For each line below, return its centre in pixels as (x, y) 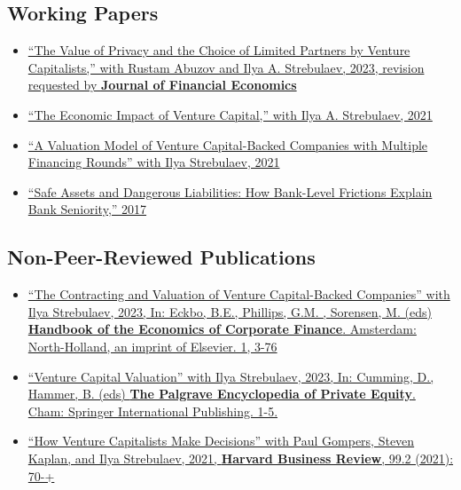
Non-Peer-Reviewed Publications (161, 257)
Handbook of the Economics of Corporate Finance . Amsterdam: (222, 329)
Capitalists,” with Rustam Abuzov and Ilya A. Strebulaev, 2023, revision (226, 67)
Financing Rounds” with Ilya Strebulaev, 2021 (154, 162)
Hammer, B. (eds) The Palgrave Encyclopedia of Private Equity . (222, 394)
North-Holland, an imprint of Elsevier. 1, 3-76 (152, 346)
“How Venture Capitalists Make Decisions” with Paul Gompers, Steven (221, 441)
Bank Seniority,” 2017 (87, 209)
